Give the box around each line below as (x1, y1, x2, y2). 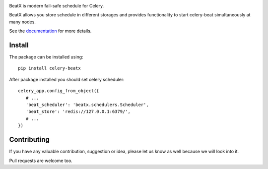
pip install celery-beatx (18, 65, 81, 71)
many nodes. (9, 19, 36, 25)
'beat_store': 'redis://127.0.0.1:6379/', (25, 109, 131, 114)
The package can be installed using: (9, 54, 84, 60)
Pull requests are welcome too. (9, 158, 73, 164)
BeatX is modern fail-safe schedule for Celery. (9, 3, 104, 8)
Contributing (9, 135, 50, 144)
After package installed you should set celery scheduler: (9, 76, 125, 82)
